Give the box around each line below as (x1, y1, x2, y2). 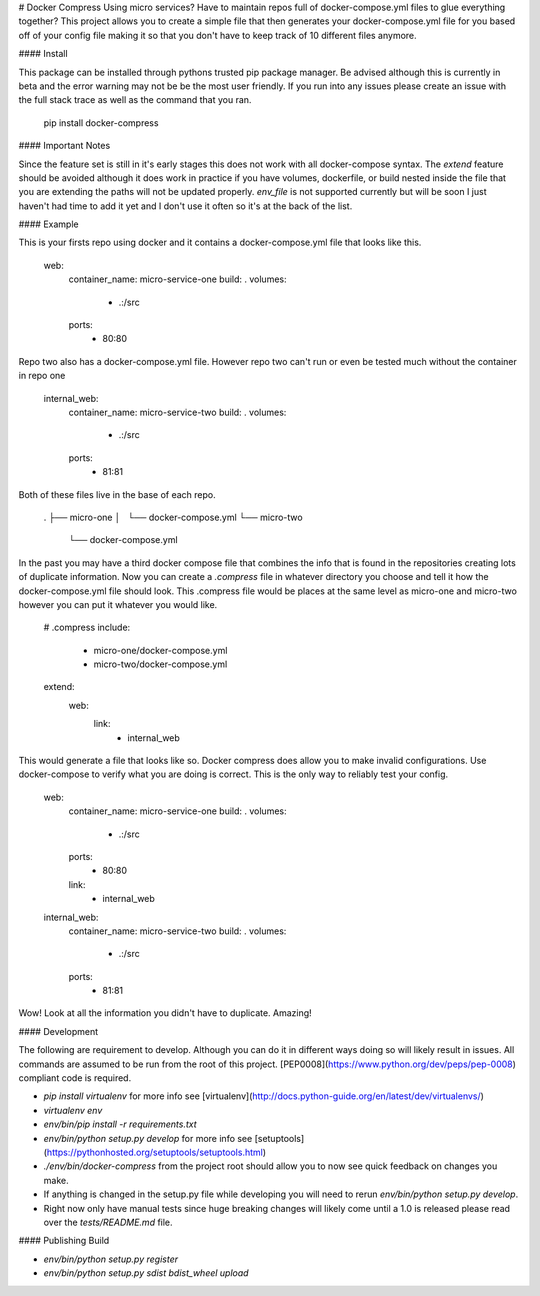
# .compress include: (43, 621, 131, 634)
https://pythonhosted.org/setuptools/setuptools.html (46, 1146, 264, 1158)
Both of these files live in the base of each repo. (18, 488, 217, 500)
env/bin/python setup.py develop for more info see (43, 1132, 253, 1144)
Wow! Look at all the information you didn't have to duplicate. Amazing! (18, 1007, 312, 1019)
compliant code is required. (18, 1072, 132, 1084)
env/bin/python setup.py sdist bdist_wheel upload (43, 1267, 249, 1279)
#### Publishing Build (18, 1235, 110, 1247)
